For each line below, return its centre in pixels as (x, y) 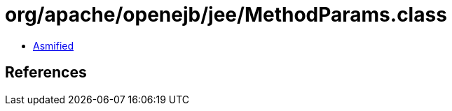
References (46, 73)
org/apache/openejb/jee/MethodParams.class (226, 15)
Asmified (54, 45)
